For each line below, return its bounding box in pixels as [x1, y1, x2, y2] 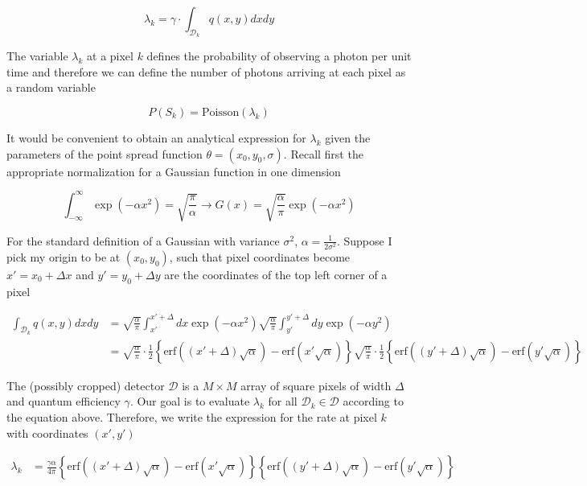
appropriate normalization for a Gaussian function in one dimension [6, 163, 341, 179]
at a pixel [87, 47, 133, 64]
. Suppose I [336, 232, 392, 249]
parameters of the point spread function [6, 145, 203, 162]
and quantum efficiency [6, 393, 121, 410]
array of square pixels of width [240, 377, 392, 393]
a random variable [6, 79, 96, 96]
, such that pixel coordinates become [169, 248, 351, 265]
